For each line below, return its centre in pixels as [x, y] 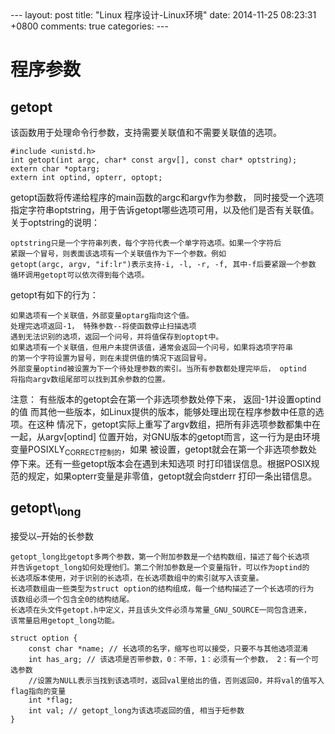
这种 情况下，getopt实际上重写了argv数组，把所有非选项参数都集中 [174, 424]
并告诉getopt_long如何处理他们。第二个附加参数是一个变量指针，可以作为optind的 [160, 567]
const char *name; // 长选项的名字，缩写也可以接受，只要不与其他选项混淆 [168, 648]
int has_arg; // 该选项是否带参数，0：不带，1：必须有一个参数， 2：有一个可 [173, 659]
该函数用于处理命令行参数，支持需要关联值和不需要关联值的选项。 [146, 132]
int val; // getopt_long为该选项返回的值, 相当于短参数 [136, 710]
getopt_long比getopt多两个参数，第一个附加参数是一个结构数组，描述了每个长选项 [160, 557]
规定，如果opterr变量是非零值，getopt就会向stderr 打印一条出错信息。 [172, 476]
